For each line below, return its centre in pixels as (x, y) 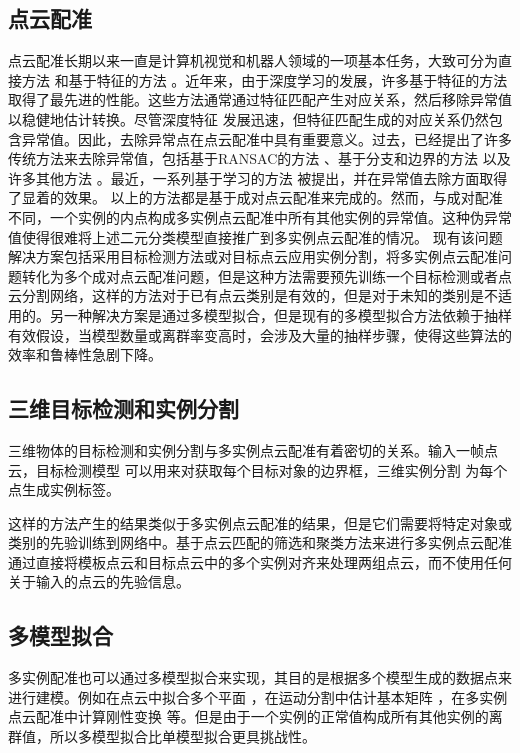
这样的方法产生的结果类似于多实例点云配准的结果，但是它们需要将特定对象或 (260, 522)
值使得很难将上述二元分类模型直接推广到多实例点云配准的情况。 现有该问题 (255, 236)
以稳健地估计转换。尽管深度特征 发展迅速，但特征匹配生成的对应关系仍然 (248, 118)
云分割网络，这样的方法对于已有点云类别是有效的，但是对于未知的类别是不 (253, 295)
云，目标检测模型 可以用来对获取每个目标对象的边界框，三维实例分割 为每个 (258, 469)
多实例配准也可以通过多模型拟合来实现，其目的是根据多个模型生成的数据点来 (260, 677)
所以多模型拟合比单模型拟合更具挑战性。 (182, 736)
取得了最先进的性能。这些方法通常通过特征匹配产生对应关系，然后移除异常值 (260, 99)
